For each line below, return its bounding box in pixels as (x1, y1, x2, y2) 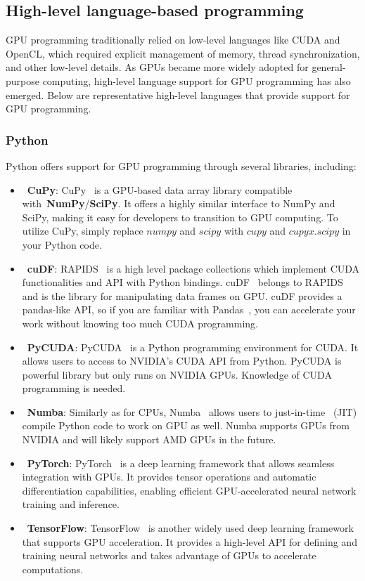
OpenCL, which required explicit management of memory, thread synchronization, (6, 46, 360, 60)
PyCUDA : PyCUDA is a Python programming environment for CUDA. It (27, 339, 359, 354)
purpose (6, 73, 39, 88)
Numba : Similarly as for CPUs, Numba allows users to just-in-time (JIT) (27, 404, 357, 419)
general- (312, 60, 346, 74)
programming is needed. (22, 381, 126, 396)
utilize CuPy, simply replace (22, 223, 143, 238)
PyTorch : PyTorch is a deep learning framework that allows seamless (27, 455, 335, 470)
